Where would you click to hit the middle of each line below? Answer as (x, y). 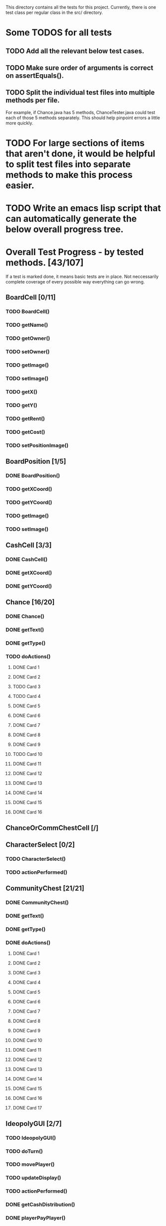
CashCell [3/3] (29, 545)
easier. (20, 185)
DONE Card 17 (27, 1108)
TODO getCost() (26, 432)
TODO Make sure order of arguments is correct (80, 68)
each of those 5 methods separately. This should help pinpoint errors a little (83, 118)
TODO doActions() (28, 656)
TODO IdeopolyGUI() (31, 1138)
